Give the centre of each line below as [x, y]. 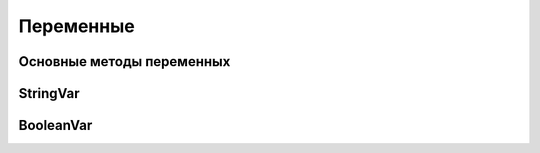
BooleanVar [55, 125]
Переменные [76, 26]
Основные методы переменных [124, 61]
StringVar [49, 93]
